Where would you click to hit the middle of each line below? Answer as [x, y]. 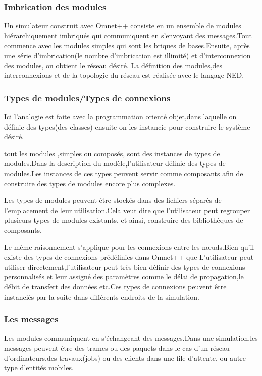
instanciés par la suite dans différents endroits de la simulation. [102, 296]
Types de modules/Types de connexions [87, 97]
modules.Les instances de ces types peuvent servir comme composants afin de [124, 173]
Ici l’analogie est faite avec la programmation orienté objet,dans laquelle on [120, 116]
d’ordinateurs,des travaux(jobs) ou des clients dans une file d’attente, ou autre [125, 358]
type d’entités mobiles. [39, 368]
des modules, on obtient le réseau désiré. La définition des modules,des [113, 65]
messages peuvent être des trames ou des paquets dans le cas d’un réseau [117, 347]
